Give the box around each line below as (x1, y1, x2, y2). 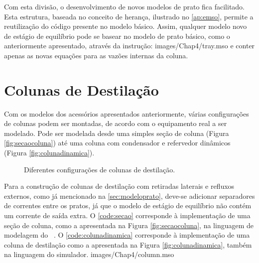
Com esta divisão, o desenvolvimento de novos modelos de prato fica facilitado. (4, 1, 245, 11)
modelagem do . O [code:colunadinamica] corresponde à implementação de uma (4, 230, 250, 240)
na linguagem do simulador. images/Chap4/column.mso (4, 249, 174, 260)
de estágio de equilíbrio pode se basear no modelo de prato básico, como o (4, 30, 230, 41)
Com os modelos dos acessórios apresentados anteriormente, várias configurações (4, 108, 249, 119)
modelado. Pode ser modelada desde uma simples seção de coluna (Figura (4, 128, 229, 138)
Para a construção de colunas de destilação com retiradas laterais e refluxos (4, 181, 235, 191)
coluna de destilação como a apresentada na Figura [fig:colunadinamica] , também (4, 239, 252, 250)
